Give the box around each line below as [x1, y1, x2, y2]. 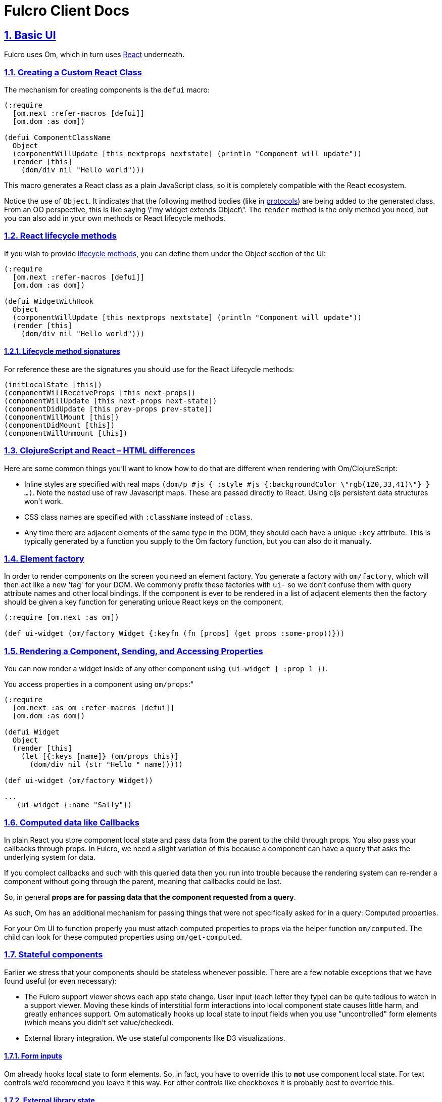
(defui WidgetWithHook [4, 297, 94, 305]
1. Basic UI [4, 28, 56, 41]
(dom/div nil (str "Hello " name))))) [29, 760, 183, 769]
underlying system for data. [4, 852, 96, 861]
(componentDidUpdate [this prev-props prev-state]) [4, 404, 213, 413]
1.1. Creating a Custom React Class [4, 67, 142, 77]
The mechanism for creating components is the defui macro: [4, 85, 210, 94]
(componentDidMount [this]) [4, 421, 115, 429]
